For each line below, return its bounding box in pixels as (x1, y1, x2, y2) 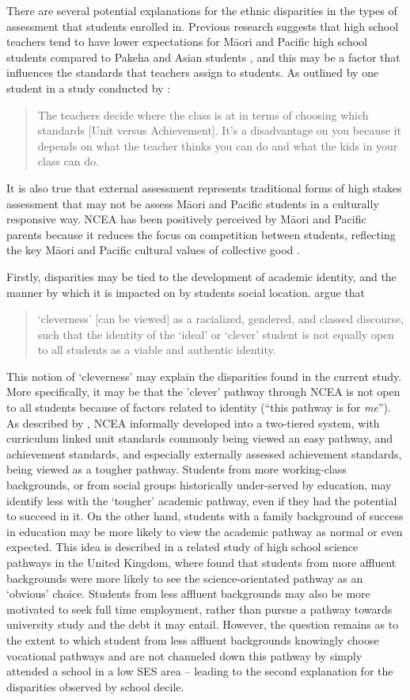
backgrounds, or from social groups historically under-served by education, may (6, 477, 392, 493)
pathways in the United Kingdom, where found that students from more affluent (6, 554, 397, 570)
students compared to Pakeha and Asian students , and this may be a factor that (6, 48, 401, 65)
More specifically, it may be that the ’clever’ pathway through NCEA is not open (6, 383, 401, 400)
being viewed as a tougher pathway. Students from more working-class (6, 461, 347, 477)
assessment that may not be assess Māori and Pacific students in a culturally (6, 195, 379, 211)
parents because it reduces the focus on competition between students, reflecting (6, 226, 396, 242)
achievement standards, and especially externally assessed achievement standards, (6, 445, 402, 462)
